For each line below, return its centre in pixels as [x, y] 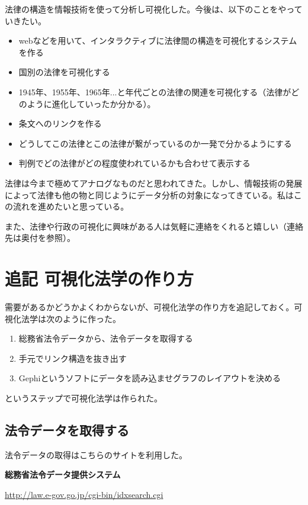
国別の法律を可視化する [64, 72]
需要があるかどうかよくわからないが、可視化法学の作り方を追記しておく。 [150, 307]
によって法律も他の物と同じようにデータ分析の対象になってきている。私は [149, 194]
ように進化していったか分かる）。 [91, 103]
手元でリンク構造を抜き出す [73, 358]
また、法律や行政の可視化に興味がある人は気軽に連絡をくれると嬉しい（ [146, 226]
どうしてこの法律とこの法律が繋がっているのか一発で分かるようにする [155, 143]
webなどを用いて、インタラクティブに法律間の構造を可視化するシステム [158, 41]
